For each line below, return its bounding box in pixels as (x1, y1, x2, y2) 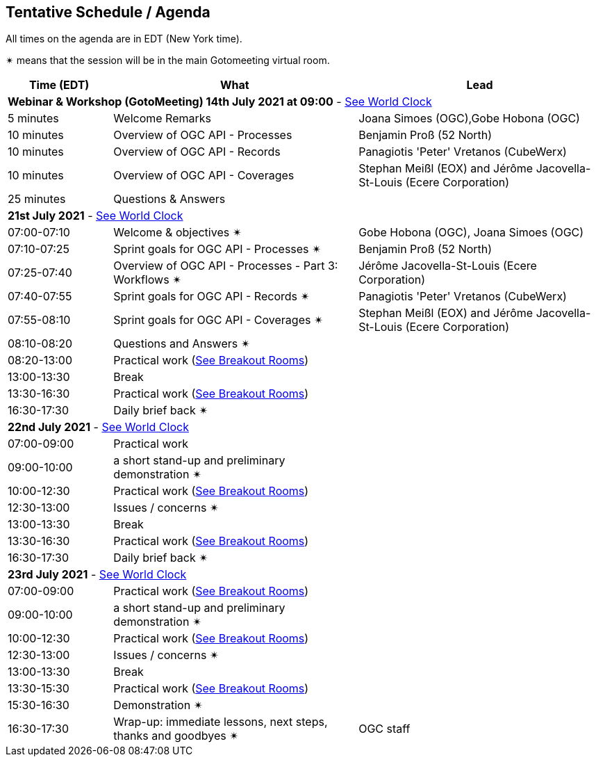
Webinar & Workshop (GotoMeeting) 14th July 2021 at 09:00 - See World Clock (8, 95, 432, 109)
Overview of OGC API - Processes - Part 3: (113, 259, 338, 273)
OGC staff (358, 722, 411, 736)
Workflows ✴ (113, 273, 182, 287)
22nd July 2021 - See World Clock (8, 420, 189, 435)
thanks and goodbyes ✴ (113, 729, 239, 743)
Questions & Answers (113, 192, 226, 206)
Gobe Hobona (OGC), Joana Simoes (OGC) (358, 225, 584, 240)
